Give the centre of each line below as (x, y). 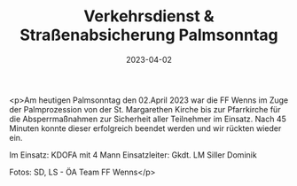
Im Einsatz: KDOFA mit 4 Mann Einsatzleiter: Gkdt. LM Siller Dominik (133, 155)
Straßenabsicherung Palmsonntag (149, 35)
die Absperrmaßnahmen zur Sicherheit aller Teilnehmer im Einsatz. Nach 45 (148, 119)
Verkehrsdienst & (149, 16)
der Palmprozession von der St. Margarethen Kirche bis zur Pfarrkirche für (145, 109)
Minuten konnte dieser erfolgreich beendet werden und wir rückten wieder (145, 128)
